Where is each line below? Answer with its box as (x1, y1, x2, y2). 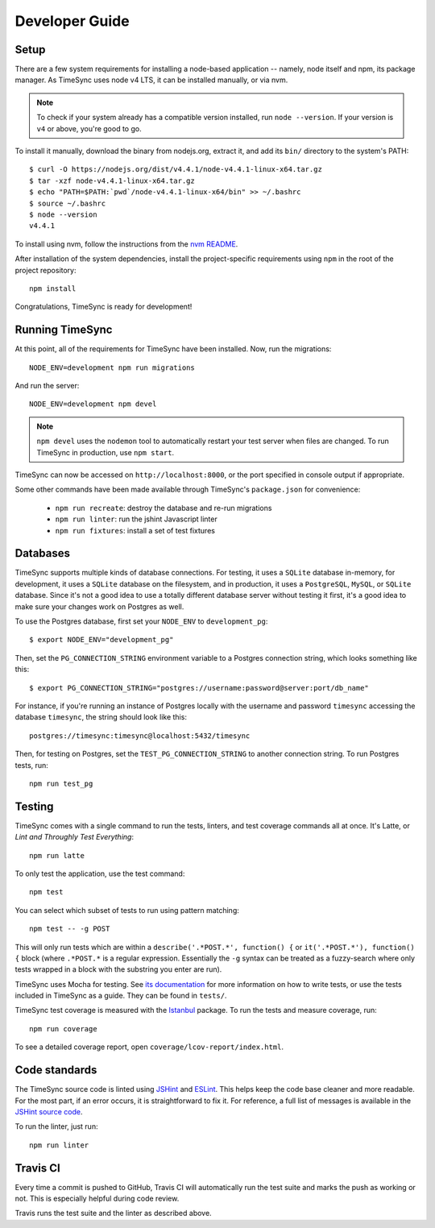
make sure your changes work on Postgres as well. (14, 601, 184, 612)
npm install (29, 284, 77, 293)
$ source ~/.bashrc (29, 198, 106, 208)
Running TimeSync (14, 323, 113, 337)
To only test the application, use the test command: (14, 869, 185, 878)
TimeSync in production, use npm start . (36, 447, 175, 457)
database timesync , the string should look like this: (14, 712, 187, 722)
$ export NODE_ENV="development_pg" (29, 635, 174, 645)
